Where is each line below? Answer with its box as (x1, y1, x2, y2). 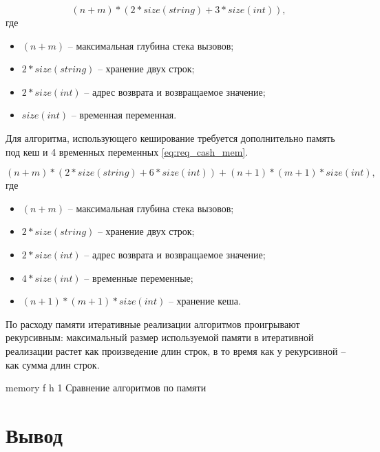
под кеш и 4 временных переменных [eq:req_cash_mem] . (6, 144, 249, 158)
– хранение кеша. (168, 294, 241, 308)
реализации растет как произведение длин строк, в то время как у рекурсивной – (6, 343, 346, 358)
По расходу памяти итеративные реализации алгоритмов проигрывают (6, 316, 300, 331)
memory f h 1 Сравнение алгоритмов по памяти (6, 380, 207, 395)
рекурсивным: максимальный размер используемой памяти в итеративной (6, 330, 314, 345)
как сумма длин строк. (6, 357, 100, 371)
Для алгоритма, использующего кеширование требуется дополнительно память (6, 130, 335, 145)
